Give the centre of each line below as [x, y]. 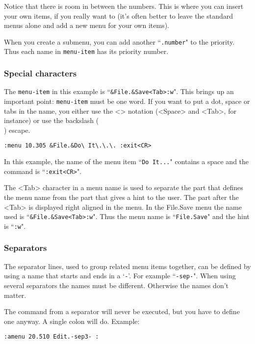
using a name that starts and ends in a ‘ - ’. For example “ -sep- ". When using [120, 276]
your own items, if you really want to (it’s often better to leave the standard [119, 15]
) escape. [17, 130]
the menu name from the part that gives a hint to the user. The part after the [121, 197]
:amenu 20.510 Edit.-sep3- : [51, 337]
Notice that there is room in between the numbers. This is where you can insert [124, 6]
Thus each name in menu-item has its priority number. [86, 51]
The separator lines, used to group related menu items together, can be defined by [127, 266]
